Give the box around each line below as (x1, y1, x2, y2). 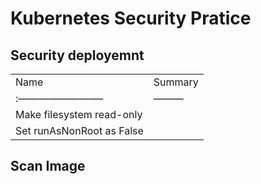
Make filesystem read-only (15, 108, 143, 121)
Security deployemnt (10, 47, 145, 64)
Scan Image (10, 158, 86, 175)
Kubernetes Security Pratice (10, 7, 252, 30)
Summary (153, 75, 199, 89)
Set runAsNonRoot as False (15, 124, 144, 137)
